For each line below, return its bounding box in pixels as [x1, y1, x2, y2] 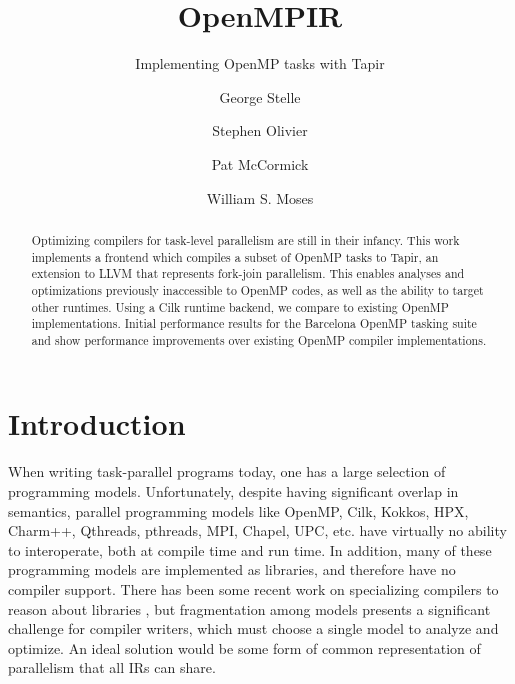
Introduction [8, 403, 186, 444]
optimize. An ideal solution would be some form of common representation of [8, 637, 481, 658]
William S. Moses [206, 187, 314, 208]
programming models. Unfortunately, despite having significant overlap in [8, 481, 459, 502]
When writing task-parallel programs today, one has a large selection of [8, 461, 446, 482]
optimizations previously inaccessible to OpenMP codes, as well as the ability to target [31, 281, 484, 298]
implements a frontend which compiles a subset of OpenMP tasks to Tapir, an [31, 248, 439, 265]
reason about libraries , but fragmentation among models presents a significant [8, 598, 491, 619]
